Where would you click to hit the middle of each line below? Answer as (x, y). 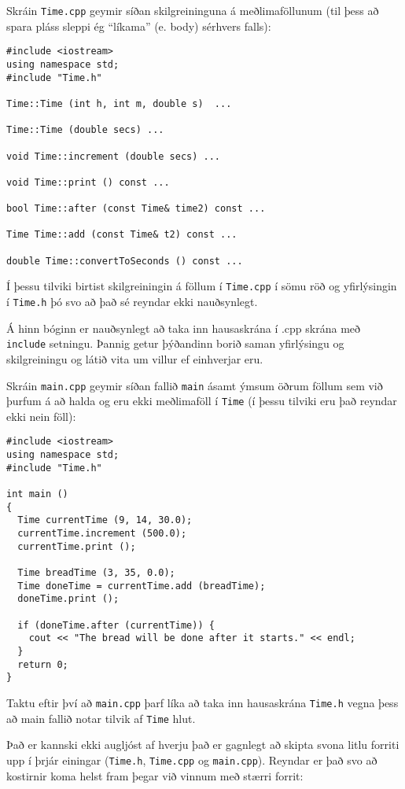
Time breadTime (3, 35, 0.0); (96, 573)
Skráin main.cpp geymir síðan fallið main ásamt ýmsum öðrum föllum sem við (195, 385)
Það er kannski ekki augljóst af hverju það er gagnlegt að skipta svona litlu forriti (203, 745)
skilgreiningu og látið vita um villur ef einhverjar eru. (135, 358)
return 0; (43, 664)
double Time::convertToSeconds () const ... (125, 261)
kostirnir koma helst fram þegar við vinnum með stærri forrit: (155, 775)
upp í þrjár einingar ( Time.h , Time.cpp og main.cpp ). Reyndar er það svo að (192, 760)
